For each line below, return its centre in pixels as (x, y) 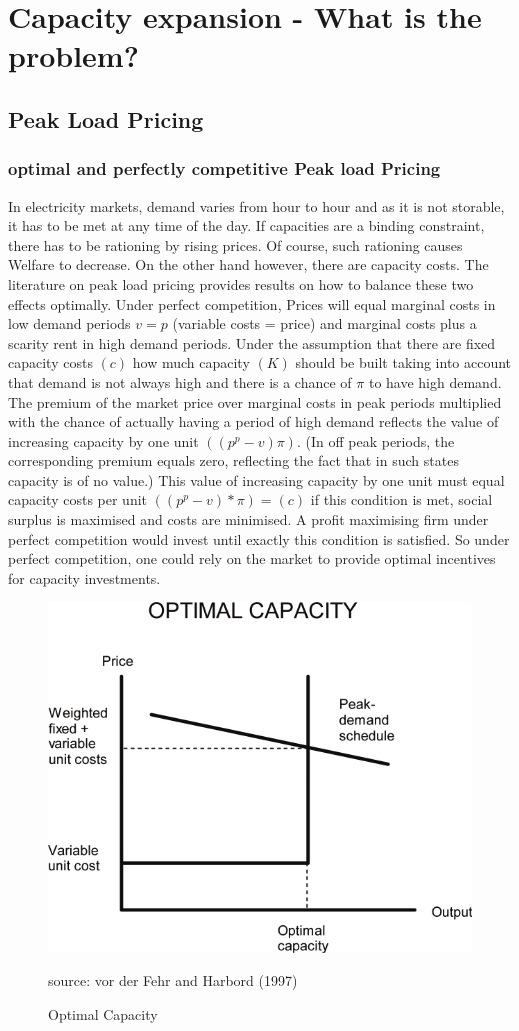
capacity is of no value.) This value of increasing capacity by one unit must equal (256, 479)
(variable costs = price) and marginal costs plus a (324, 323)
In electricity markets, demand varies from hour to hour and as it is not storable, (256, 205)
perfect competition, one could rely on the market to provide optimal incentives (252, 558)
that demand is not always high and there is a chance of (180, 381)
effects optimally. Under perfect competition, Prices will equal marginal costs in (252, 303)
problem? (73, 55)
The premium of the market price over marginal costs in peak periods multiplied (255, 401)
